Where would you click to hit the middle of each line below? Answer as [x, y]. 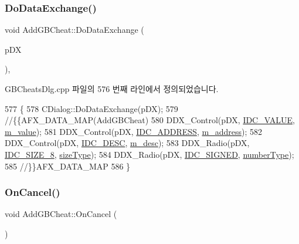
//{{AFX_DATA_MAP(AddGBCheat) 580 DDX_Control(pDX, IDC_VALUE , [150, 120]
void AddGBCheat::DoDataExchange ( [74, 30]
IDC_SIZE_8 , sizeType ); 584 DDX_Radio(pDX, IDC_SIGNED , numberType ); [149, 154]
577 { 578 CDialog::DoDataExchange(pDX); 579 [91, 108]
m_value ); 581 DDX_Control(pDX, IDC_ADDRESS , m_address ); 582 [133, 131]
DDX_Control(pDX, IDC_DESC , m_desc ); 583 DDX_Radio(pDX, [127, 143]
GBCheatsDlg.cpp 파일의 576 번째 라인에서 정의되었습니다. [112, 89]
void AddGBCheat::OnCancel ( [61, 214]
